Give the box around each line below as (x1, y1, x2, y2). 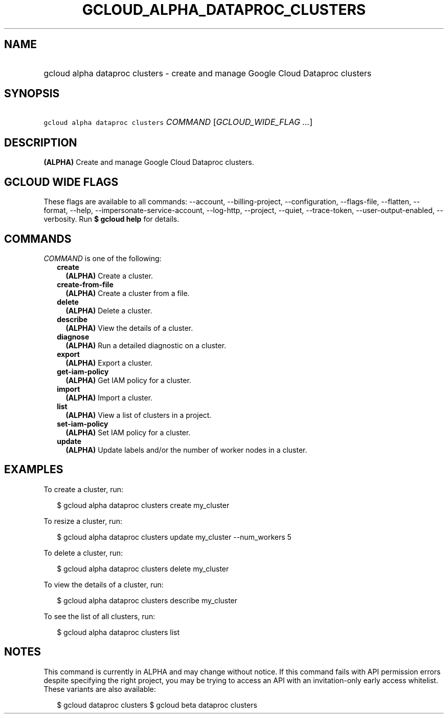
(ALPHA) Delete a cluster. (65, 306, 152, 315)
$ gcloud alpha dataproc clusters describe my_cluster (57, 596, 238, 605)
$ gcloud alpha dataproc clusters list (57, 627, 180, 637)
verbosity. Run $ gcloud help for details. (43, 215, 180, 224)
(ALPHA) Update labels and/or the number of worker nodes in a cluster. (65, 445, 307, 454)
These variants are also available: (43, 684, 156, 693)
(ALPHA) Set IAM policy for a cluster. (65, 428, 191, 437)
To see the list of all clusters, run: (43, 611, 155, 621)
